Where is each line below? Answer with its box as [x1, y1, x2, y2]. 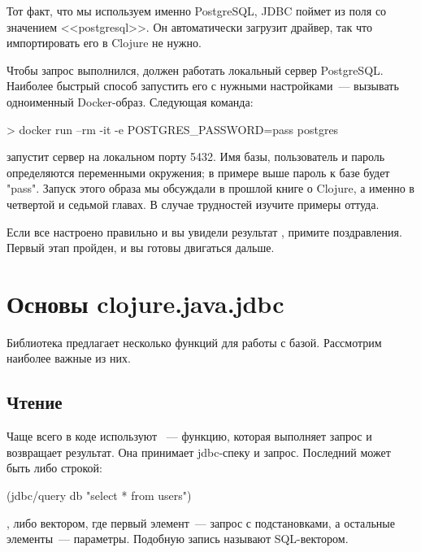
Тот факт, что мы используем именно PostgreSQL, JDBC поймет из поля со [7, 2, 387, 19]
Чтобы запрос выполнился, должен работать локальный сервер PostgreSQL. [7, 61, 384, 78]
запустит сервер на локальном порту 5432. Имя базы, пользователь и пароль [7, 148, 385, 165]
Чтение [7, 389, 63, 415]
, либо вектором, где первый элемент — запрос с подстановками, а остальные [7, 514, 395, 531]
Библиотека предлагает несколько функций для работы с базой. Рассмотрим [7, 333, 382, 350]
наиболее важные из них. [7, 350, 131, 367]
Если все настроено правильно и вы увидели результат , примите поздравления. [7, 223, 402, 240]
